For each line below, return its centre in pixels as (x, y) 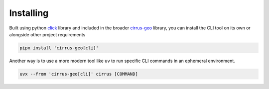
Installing (29, 13)
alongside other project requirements (47, 34)
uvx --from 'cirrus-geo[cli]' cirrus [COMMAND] (79, 74)
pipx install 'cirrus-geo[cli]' (59, 48)
